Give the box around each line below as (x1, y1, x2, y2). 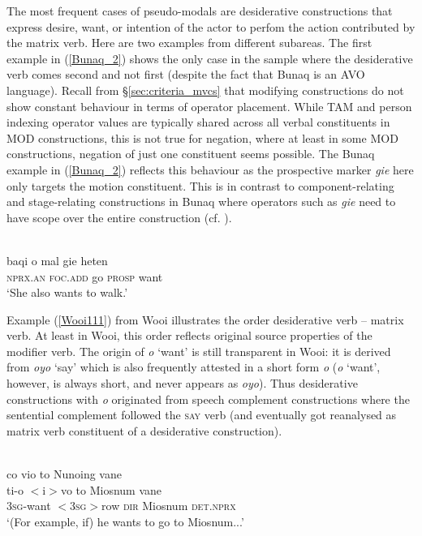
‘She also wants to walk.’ (6, 284, 128, 301)
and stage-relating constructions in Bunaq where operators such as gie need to (6, 193, 396, 210)
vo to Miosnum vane (60, 481, 162, 498)
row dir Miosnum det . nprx (101, 497, 236, 514)
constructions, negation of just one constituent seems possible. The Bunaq (6, 145, 375, 162)
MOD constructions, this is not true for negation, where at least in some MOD (6, 129, 398, 146)
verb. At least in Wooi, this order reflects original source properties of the (6, 327, 372, 344)
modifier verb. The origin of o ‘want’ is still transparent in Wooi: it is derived (6, 342, 391, 359)
